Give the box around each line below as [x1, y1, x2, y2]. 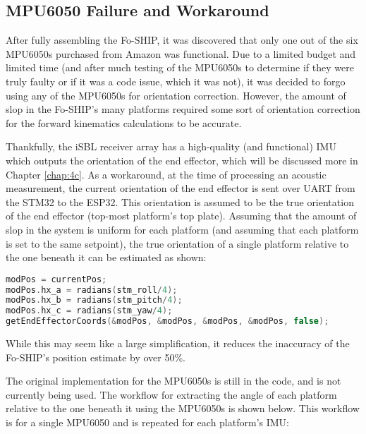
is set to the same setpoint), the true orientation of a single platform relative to [6, 236, 349, 251]
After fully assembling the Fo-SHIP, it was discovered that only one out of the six [6, 32, 358, 47]
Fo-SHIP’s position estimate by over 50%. [6, 349, 185, 364]
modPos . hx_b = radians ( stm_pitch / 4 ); [6, 295, 183, 306]
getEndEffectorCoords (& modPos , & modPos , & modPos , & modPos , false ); [6, 316, 329, 327]
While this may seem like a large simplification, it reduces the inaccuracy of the [6, 336, 350, 351]
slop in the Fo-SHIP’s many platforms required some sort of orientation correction [6, 102, 360, 116]
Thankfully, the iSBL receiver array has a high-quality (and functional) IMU [6, 139, 336, 154]
